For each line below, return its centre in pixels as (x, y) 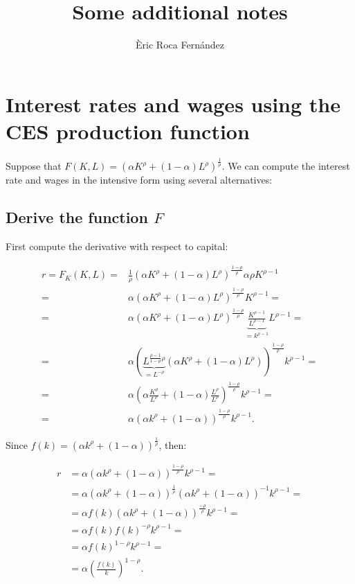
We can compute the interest (289, 166)
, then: (173, 444)
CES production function (128, 131)
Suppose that (34, 166)
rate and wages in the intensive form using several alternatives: (139, 180)
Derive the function (77, 217)
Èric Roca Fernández (180, 45)
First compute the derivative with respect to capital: (117, 246)
